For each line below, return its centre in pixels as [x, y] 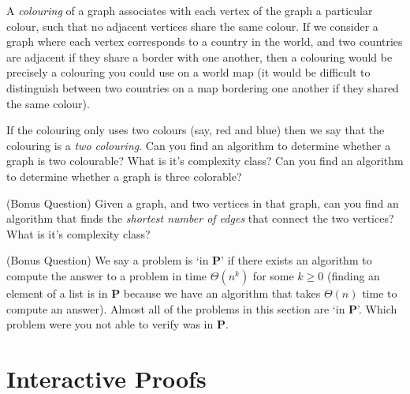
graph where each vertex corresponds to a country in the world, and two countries [205, 41]
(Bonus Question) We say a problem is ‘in [108, 260]
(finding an [353, 275]
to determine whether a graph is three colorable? [124, 176]
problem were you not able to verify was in [110, 324]
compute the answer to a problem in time [107, 275]
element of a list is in [57, 293]
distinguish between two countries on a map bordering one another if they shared [203, 87]
